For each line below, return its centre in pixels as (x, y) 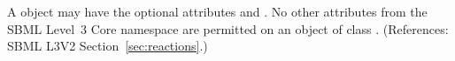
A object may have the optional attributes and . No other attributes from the (217, 11)
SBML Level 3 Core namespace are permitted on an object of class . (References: (228, 28)
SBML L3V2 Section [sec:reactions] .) (108, 46)
